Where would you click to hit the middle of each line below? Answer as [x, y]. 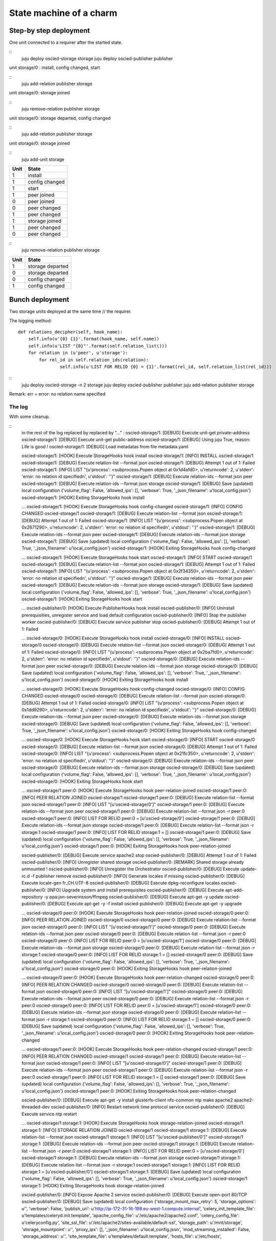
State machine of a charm [63, 13]
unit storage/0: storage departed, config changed [60, 118]
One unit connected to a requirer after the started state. [66, 43]
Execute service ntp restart [49, 1114]
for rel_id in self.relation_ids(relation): [94, 360]
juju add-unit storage [43, 159]
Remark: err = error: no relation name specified [57, 394]
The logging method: [31, 321]
